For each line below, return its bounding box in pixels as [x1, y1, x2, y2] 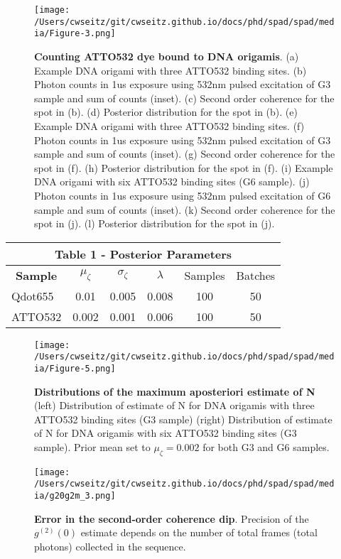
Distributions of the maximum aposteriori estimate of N [34, 384, 315, 398]
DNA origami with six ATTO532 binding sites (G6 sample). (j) [34, 174, 310, 189]
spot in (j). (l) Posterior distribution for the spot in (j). [34, 216, 275, 231]
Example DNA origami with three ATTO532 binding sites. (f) [34, 118, 305, 133]
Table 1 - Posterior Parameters [54, 245, 232, 262]
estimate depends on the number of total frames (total [80, 525, 318, 540]
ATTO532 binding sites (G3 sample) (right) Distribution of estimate [34, 411, 332, 426]
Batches [236, 266, 276, 283]
